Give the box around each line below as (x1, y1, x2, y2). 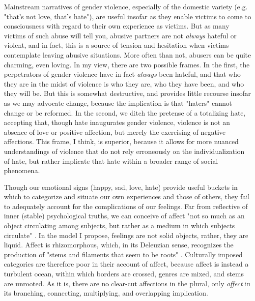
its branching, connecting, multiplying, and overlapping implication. (4, 288, 208, 298)
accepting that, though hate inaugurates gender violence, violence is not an (4, 117, 230, 127)
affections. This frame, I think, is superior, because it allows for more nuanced (4, 136, 239, 147)
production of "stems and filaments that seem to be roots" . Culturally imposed (4, 249, 243, 259)
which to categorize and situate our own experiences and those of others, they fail (4, 191, 250, 202)
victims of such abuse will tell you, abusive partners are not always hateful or (4, 30, 237, 40)
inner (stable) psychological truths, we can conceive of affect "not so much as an (4, 211, 245, 221)
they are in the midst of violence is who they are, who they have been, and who (4, 78, 244, 89)
